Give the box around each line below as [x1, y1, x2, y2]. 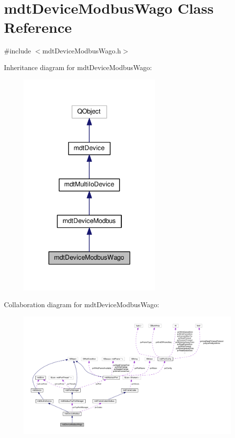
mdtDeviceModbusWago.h [42, 46, 121, 56]
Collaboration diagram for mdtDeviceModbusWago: [4, 299, 160, 309]
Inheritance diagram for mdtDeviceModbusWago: [4, 62, 152, 72]
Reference [4, 17, 72, 37]
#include [4, 46, 31, 56]
